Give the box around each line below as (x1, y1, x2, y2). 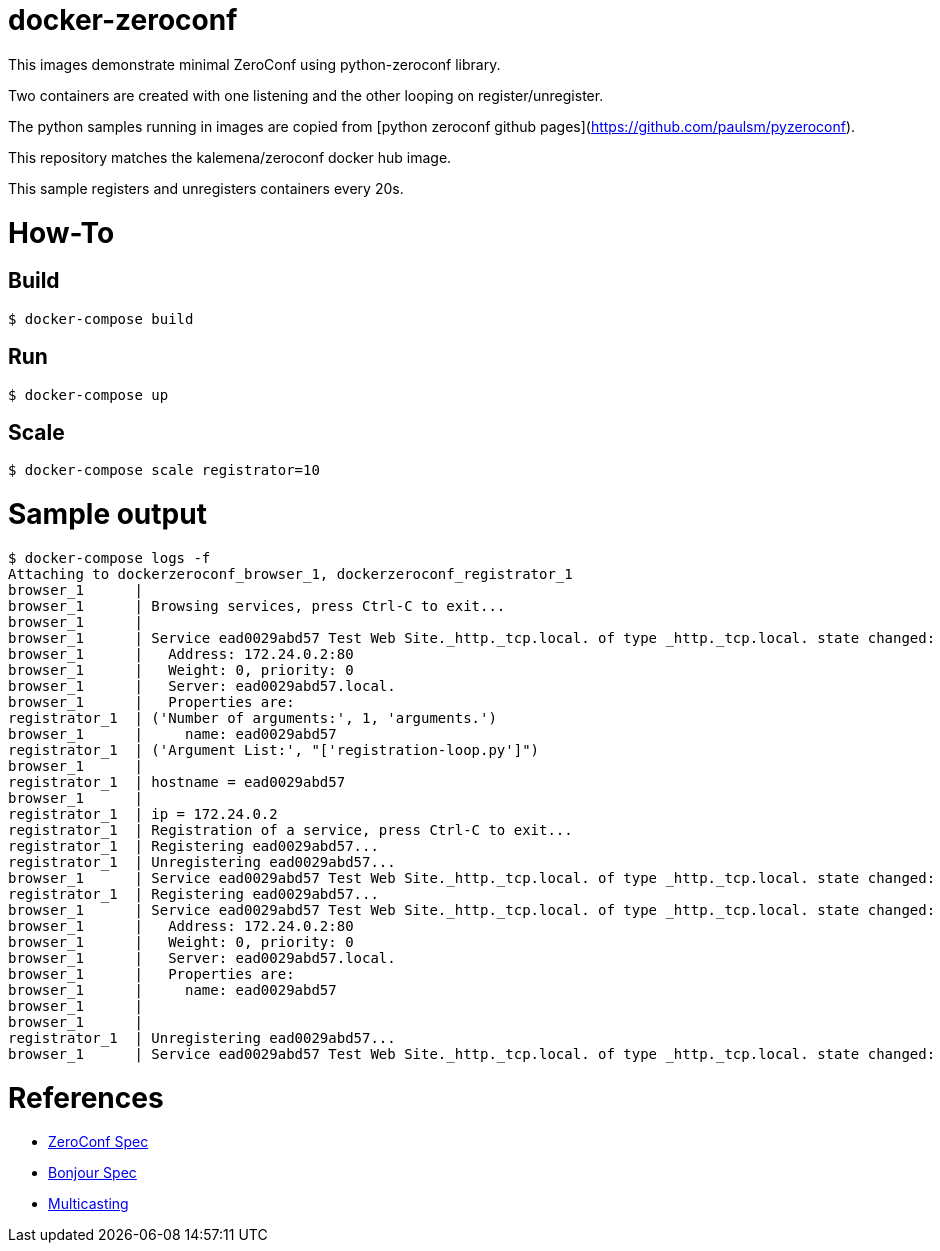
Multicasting (48, 1195, 129, 1213)
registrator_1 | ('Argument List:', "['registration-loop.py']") (8, 741, 540, 758)
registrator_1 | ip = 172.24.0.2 (8, 805, 278, 822)
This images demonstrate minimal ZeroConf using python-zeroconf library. (8, 55, 501, 73)
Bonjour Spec (48, 1164, 137, 1182)
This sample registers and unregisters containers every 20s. (8, 179, 404, 197)
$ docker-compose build (8, 310, 194, 327)
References (8, 1080, 164, 1115)
